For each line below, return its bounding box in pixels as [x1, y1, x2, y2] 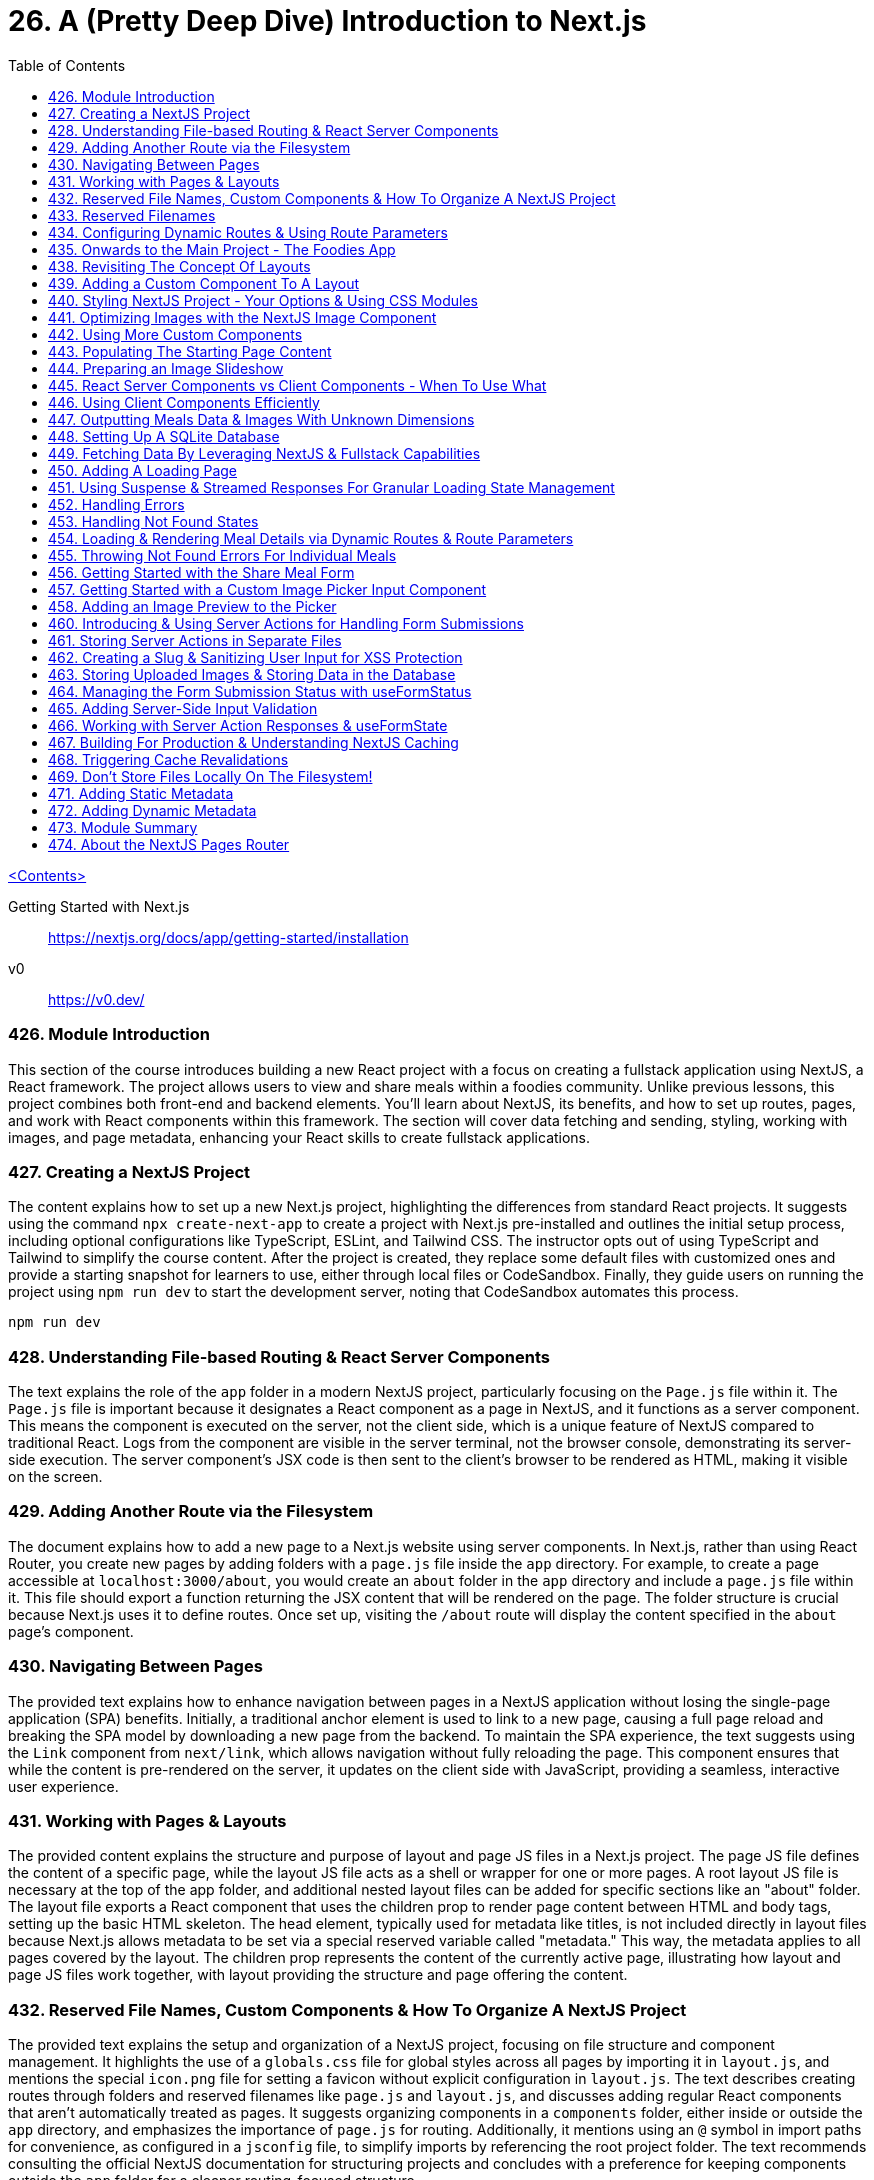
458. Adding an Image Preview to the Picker [48, 597, 337, 615]
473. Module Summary [48, 818, 198, 836]
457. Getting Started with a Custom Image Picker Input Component [48, 580, 487, 598]
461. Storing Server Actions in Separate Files [48, 631, 342, 649]
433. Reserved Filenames [48, 206, 216, 224]
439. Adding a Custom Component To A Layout [48, 274, 360, 292]
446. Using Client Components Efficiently [48, 393, 320, 411]
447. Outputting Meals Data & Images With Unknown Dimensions [48, 410, 475, 428]
